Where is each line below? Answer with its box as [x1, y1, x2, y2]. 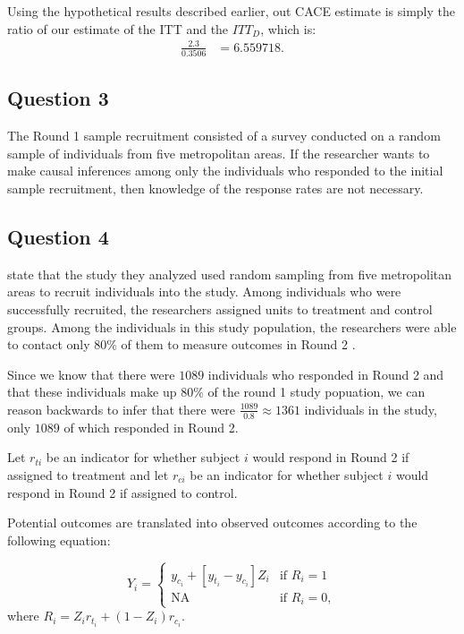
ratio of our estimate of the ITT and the [7, 19, 229, 38]
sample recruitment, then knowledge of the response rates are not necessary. [7, 179, 424, 198]
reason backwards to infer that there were [7, 399, 236, 418]
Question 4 [7, 223, 109, 251]
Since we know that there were [7, 364, 175, 383]
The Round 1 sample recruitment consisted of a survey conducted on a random [7, 126, 441, 145]
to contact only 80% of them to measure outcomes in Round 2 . [7, 335, 356, 354]
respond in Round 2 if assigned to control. [7, 483, 238, 501]
